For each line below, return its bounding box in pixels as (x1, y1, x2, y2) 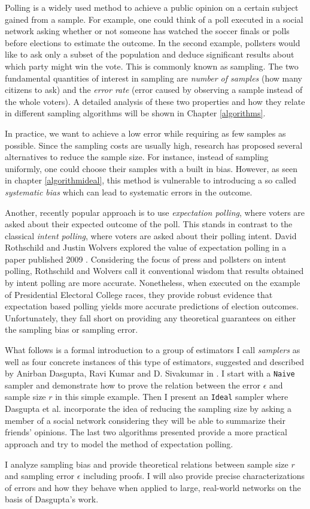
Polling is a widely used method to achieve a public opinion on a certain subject (5, 1, 299, 13)
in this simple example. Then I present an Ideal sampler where (55, 390, 288, 403)
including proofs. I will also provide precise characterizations (83, 469, 305, 482)
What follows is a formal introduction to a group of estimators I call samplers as (5, 344, 300, 356)
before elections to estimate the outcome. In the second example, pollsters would (5, 36, 300, 49)
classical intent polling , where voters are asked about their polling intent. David (5, 229, 297, 242)
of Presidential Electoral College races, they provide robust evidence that (5, 288, 273, 300)
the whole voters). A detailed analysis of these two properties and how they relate (5, 95, 305, 107)
